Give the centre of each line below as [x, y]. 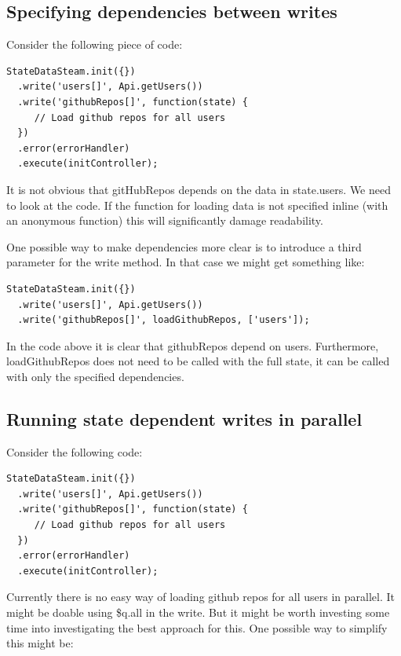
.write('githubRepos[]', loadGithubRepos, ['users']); [164, 320]
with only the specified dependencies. [95, 376]
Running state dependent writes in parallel [184, 418]
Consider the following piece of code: [95, 44]
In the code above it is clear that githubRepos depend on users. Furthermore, [193, 345]
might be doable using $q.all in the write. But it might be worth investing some [198, 612]
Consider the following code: [75, 451]
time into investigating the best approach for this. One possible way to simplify [197, 627]
